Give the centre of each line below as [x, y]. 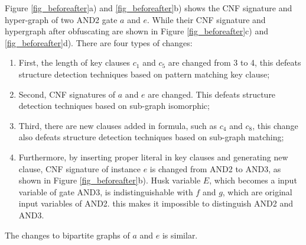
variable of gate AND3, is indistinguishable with [106, 191]
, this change [275, 125]
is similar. [180, 235]
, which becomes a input [253, 180]
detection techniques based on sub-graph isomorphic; [114, 106]
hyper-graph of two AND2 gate [61, 19]
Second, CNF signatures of [67, 94]
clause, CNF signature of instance [79, 168]
